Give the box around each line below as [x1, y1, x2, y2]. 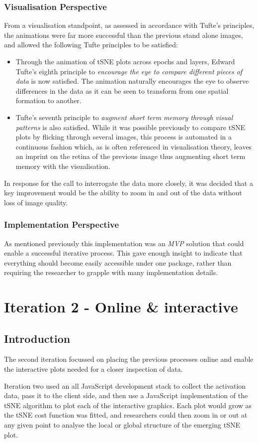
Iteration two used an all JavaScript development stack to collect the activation [4, 380, 246, 391]
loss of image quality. [4, 197, 68, 207]
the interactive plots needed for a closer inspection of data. [4, 364, 183, 374]
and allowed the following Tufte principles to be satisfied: [4, 39, 178, 50]
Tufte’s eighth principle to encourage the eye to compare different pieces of [15, 66, 243, 76]
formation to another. [15, 95, 82, 106]
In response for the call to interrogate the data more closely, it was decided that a [4, 177, 253, 188]
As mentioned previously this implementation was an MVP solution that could [4, 238, 244, 248]
